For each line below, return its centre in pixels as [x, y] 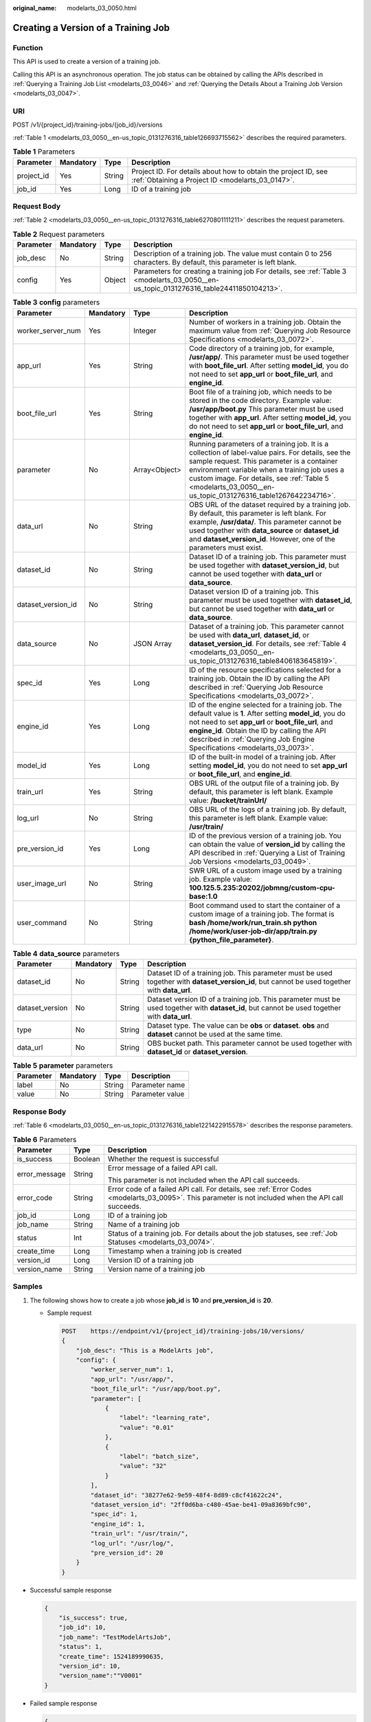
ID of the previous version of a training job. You [265, 836]
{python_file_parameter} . [232, 940]
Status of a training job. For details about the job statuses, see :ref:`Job [223, 1233]
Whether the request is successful [163, 1159]
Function [28, 48]
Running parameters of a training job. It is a [259, 444]
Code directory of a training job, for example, [262, 348]
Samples [27, 1287]
